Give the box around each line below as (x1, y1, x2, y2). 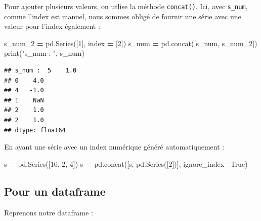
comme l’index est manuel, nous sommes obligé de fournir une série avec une (4, 11, 241, 21)
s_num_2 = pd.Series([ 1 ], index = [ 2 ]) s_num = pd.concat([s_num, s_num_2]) (4, 38, 257, 48)
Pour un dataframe (4, 183, 106, 199)
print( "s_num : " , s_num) (4, 48, 84, 58)
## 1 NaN (4, 96, 44, 104)
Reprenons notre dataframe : (4, 207, 93, 217)
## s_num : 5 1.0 (4, 67, 77, 75)
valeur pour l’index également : (4, 21, 100, 31)
